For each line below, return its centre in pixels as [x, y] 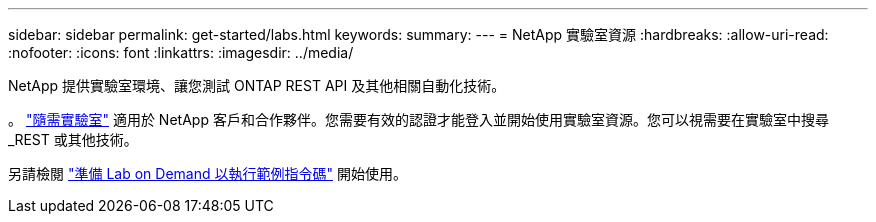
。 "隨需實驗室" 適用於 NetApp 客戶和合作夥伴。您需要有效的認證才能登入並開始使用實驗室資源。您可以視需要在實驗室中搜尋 [418, 119]
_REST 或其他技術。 [73, 139]
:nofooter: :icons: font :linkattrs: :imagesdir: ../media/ [181, 52]
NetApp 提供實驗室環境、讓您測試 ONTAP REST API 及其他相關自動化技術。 [257, 85]
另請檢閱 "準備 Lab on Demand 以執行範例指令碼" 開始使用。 [207, 173]
